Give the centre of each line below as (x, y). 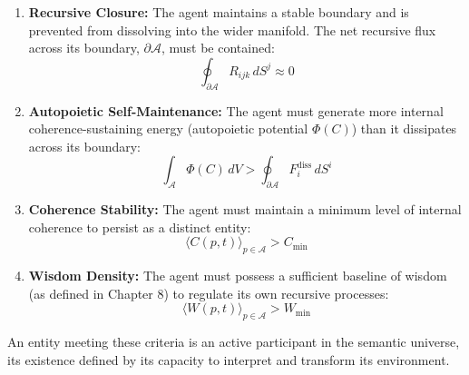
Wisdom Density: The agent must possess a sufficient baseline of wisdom (238, 276)
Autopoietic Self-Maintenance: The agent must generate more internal (236, 110)
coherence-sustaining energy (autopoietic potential (168, 128)
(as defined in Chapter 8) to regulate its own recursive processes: (209, 293)
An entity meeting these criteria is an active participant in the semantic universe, (234, 342)
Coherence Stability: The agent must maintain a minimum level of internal (245, 209)
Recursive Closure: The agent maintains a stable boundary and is (219, 12)
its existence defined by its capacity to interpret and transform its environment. (229, 359)
